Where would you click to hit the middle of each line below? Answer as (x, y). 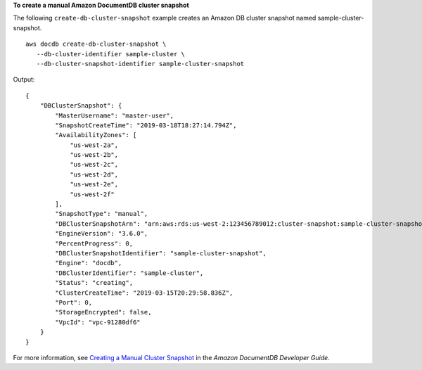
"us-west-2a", (94, 145)
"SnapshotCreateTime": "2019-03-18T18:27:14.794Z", (146, 125)
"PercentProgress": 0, (94, 243)
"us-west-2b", (94, 155)
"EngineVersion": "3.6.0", (102, 234)
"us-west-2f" (92, 194)
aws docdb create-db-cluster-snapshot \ (96, 44)
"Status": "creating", (94, 283)
